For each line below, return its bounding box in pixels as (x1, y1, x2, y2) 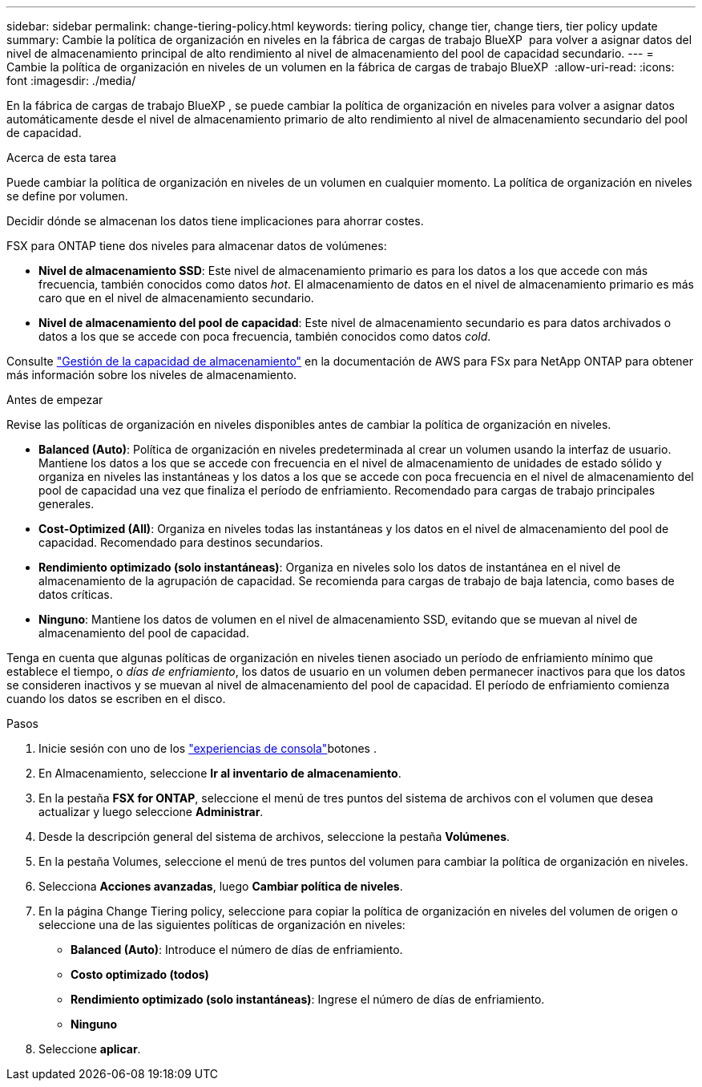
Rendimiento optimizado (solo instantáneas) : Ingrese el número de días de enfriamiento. (71, 992, 545, 1006)
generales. (38, 497, 95, 511)
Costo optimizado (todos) (71, 968, 209, 981)
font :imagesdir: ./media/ (6, 74, 136, 87)
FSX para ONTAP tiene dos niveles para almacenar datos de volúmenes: (6, 239, 387, 253)
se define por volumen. (6, 189, 128, 203)
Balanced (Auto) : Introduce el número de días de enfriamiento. (71, 943, 403, 956)
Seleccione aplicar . (38, 1042, 141, 1056)
